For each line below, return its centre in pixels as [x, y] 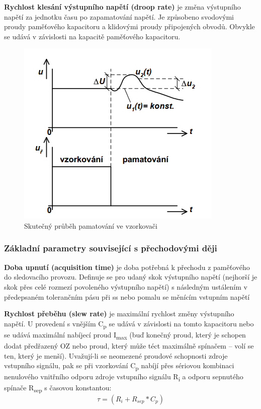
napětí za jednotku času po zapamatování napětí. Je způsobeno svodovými [119, 16]
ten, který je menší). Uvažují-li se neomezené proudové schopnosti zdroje [116, 355]
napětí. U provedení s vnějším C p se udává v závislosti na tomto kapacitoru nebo [129, 324]
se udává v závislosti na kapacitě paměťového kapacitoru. [92, 36]
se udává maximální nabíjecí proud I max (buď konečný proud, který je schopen [125, 335]
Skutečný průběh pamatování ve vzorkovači [91, 225]
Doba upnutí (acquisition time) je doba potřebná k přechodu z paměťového [127, 267]
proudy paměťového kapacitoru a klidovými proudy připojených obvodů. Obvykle [129, 26]
